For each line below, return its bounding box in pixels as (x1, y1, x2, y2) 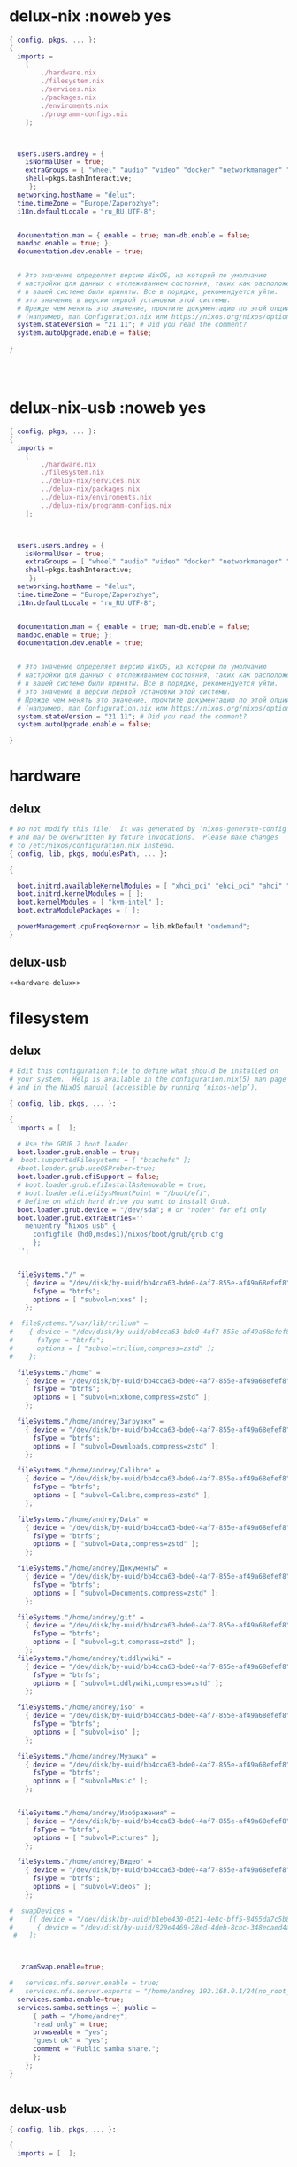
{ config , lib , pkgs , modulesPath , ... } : (9, 849, 168, 858)
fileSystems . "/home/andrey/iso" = (17, 1703, 144, 1712)
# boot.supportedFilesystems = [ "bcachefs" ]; (9, 1156, 192, 1165)
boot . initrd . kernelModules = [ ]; (17, 889, 144, 898)
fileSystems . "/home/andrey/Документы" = (17, 1564, 168, 1573)
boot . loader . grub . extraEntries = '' (17, 1214, 144, 1223)
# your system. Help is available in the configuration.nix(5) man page (9, 1075, 287, 1084)
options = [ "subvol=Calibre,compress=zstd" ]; (32, 1491, 212, 1500)
